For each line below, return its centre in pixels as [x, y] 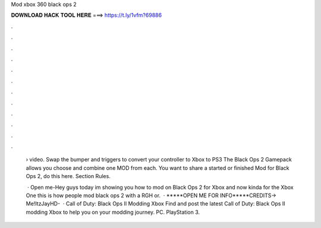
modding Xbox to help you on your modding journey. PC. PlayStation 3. [113, 212]
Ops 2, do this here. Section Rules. [68, 176]
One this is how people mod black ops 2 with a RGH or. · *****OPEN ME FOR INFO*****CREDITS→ [151, 195]
